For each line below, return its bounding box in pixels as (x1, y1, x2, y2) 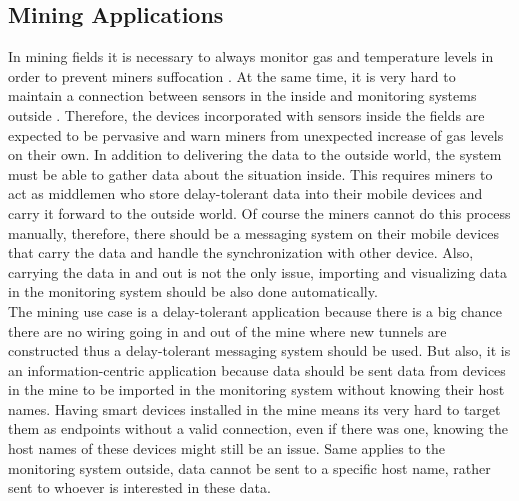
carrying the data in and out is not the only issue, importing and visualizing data (8, 261, 508, 282)
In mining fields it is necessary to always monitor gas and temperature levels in (8, 46, 494, 67)
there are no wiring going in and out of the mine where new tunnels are (8, 320, 447, 341)
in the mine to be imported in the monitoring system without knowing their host (8, 379, 505, 400)
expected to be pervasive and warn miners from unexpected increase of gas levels (8, 124, 504, 145)
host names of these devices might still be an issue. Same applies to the (8, 438, 445, 459)
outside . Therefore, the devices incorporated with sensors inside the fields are (8, 104, 485, 125)
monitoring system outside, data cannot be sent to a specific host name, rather (8, 457, 491, 478)
